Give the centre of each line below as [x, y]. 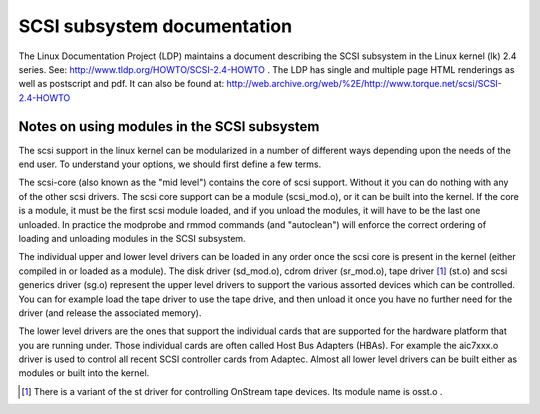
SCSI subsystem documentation [155, 26]
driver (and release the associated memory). [110, 312]
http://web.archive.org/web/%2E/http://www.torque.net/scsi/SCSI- [364, 84]
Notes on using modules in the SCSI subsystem [169, 126]
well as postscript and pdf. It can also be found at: [121, 84]
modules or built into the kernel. [84, 373]
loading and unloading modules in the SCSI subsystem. [132, 238]
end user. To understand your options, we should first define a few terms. [170, 164]
